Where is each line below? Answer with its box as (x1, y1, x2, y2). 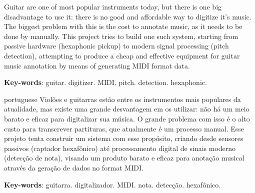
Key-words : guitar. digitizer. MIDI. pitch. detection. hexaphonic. (4, 77, 207, 87)
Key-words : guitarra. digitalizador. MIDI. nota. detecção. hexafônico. (4, 179, 221, 189)
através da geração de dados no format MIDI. (4, 162, 143, 172)
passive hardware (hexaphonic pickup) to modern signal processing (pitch (4, 40, 229, 51)
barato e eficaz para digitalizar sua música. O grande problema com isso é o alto (4, 113, 250, 123)
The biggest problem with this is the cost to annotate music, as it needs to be (4, 21, 242, 31)
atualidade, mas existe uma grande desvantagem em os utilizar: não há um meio (4, 103, 249, 114)
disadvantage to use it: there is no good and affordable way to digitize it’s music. (4, 11, 251, 21)
